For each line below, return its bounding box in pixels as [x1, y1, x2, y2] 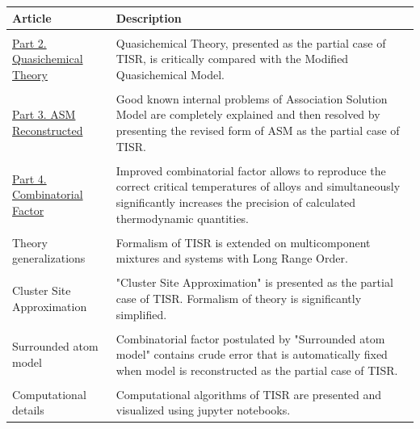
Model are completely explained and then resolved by [115, 106, 380, 123]
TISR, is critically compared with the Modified [115, 50, 349, 67]
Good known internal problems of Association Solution [115, 90, 388, 107]
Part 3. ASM [12, 106, 76, 123]
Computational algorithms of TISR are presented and [115, 385, 382, 402]
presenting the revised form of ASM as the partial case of [115, 122, 400, 139]
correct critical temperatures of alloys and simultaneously [115, 178, 401, 195]
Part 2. [12, 34, 47, 51]
